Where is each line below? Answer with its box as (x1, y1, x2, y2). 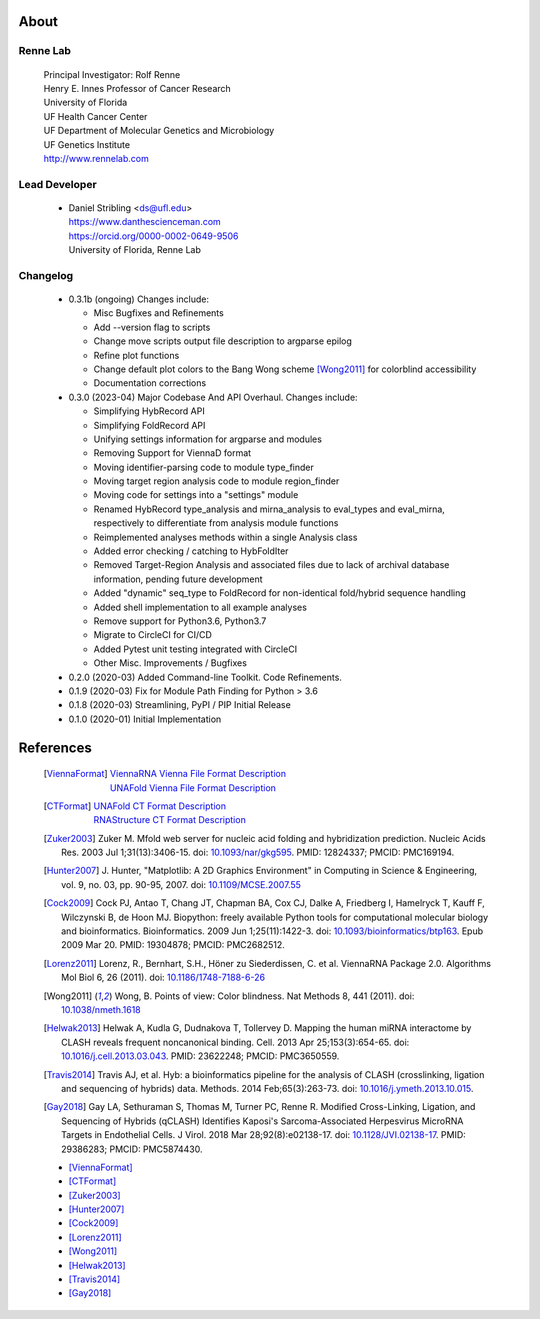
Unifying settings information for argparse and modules (93, 433, 322, 445)
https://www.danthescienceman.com (68, 216, 222, 228)
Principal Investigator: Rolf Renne (43, 68, 181, 80)
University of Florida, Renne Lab (68, 244, 202, 256)
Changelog (18, 268, 74, 282)
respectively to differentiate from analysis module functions (93, 517, 339, 529)
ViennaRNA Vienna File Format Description (110, 768, 287, 780)
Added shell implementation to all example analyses (93, 601, 307, 613)
